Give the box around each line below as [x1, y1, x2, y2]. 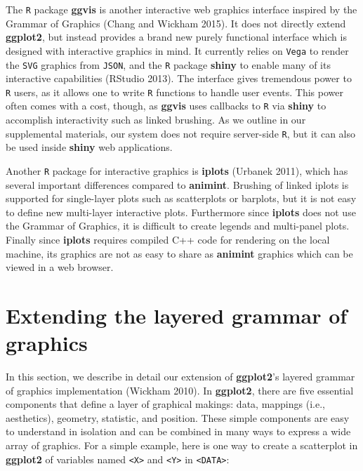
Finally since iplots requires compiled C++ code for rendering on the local [6, 232, 330, 246]
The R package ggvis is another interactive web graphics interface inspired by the [6, 2, 357, 16]
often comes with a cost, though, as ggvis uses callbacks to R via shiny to [6, 98, 326, 113]
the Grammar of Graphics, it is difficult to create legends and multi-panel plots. [6, 218, 350, 233]
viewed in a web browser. [6, 260, 114, 274]
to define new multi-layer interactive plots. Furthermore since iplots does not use [6, 204, 356, 219]
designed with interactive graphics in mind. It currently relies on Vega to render [6, 43, 349, 58]
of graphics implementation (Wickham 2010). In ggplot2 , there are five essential [6, 383, 354, 397]
